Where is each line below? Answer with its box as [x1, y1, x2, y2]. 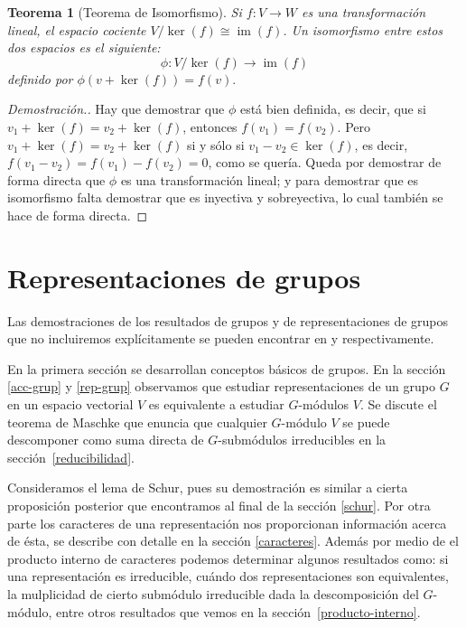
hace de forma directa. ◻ [7, 205, 148, 224]
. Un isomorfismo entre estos [283, 20, 443, 39]
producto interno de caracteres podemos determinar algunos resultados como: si [7, 548, 449, 567]
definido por [7, 69, 73, 88]
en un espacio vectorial [7, 395, 134, 414]
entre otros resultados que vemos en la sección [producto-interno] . [56, 602, 421, 621]
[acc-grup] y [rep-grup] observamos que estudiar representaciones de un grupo [7, 377, 435, 396]
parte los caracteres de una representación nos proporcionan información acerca [7, 513, 447, 532]
